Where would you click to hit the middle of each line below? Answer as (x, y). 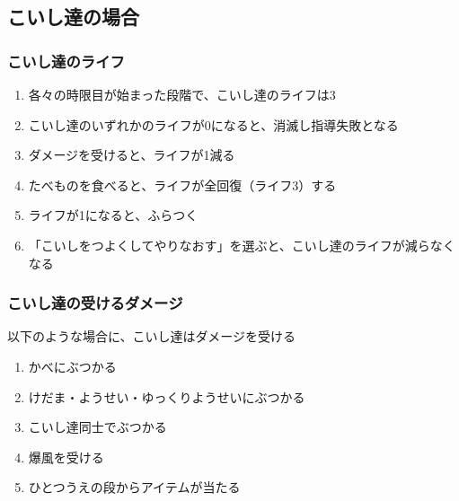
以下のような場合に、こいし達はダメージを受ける (151, 336)
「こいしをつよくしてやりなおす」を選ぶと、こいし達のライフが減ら (229, 245)
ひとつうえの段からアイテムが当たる (134, 487)
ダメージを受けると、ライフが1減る (132, 155)
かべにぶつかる (72, 366)
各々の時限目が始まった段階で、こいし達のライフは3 (182, 94)
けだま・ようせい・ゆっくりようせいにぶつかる (167, 396)
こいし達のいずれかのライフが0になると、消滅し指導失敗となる (213, 124)
